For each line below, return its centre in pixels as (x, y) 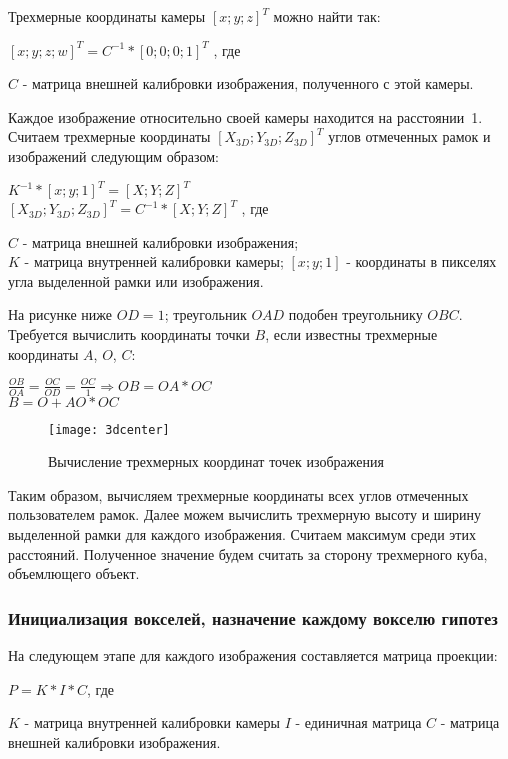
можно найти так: (327, 16)
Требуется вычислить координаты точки (129, 334)
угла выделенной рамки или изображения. (136, 280)
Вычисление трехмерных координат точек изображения (216, 461)
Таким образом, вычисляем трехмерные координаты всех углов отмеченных (238, 494)
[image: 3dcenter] (109, 429)
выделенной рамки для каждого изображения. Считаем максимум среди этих (242, 534)
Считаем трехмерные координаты (109, 136)
